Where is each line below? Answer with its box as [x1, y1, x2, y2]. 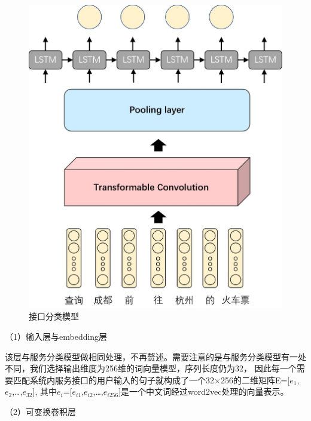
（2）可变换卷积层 [5, 405, 76, 417]
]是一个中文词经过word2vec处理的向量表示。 [118, 385, 289, 398]
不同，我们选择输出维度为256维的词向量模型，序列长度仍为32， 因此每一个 [5, 362, 297, 374]
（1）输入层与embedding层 [5, 330, 108, 342]
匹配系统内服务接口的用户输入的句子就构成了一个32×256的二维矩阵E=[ [13, 373, 290, 386]
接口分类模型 [29, 310, 79, 322]
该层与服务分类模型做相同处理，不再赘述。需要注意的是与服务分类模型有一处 [5, 350, 306, 362]
